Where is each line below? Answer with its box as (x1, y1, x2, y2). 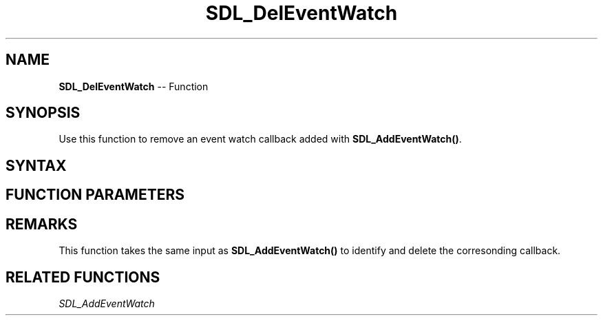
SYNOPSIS (6, 104, 81, 122)
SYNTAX (6, 156, 67, 174)
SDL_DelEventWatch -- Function (59, 80, 209, 92)
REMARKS (6, 215, 78, 233)
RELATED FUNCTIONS (6, 268, 160, 286)
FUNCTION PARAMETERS (6, 186, 184, 204)
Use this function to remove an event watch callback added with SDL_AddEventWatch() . (59, 133, 462, 145)
